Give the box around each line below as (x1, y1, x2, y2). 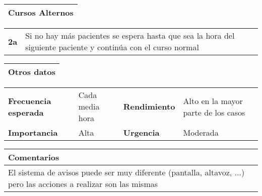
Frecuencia (8, 94, 51, 107)
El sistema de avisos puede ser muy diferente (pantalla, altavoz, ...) (8, 166, 245, 178)
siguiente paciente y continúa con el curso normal (25, 41, 199, 53)
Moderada (183, 127, 219, 138)
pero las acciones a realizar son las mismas (8, 178, 158, 189)
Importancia (8, 127, 58, 138)
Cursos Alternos (8, 7, 74, 18)
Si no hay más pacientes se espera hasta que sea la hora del (25, 30, 235, 41)
